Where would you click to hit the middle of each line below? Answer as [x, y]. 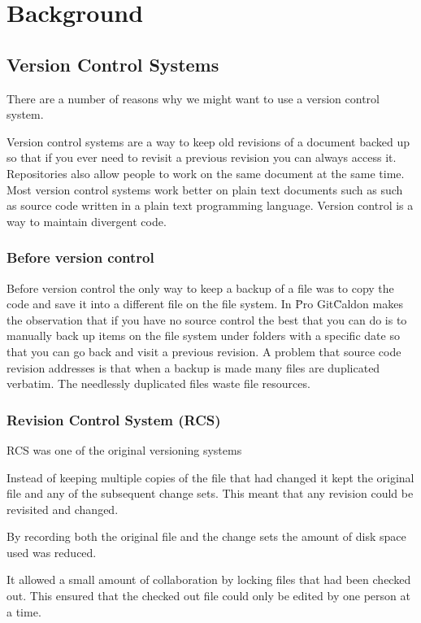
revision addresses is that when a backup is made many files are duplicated [193, 367]
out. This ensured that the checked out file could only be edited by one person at [208, 596]
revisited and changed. [63, 509]
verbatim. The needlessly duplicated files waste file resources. [158, 383]
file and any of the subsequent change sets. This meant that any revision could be [210, 493]
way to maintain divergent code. [87, 221]
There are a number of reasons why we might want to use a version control [193, 98]
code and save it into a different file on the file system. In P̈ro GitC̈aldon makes [205, 304]
